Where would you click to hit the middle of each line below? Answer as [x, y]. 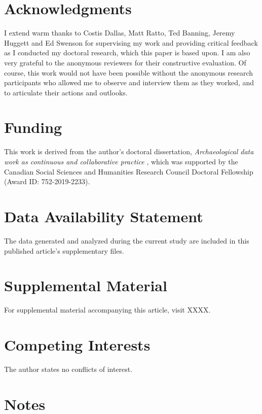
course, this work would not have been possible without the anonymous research [128, 72]
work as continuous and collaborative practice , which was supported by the [121, 161]
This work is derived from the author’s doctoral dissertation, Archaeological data [129, 151]
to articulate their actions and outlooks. [66, 92]
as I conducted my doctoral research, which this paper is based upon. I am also [127, 53]
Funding [33, 127]
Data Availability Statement [104, 216]
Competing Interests [77, 344]
